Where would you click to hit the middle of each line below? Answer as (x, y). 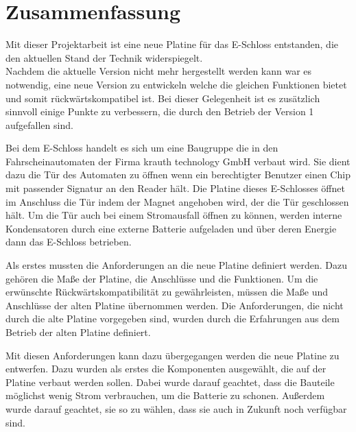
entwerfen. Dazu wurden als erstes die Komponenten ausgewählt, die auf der (166, 369)
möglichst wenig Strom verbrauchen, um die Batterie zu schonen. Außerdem (165, 395)
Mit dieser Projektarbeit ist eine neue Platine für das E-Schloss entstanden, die (172, 44)
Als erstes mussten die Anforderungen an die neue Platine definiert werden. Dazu (176, 265)
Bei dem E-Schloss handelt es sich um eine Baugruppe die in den (142, 148)
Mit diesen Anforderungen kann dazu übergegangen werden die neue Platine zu (173, 355)
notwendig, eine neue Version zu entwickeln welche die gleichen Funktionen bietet (176, 84)
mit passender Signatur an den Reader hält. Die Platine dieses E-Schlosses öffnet (175, 188)
